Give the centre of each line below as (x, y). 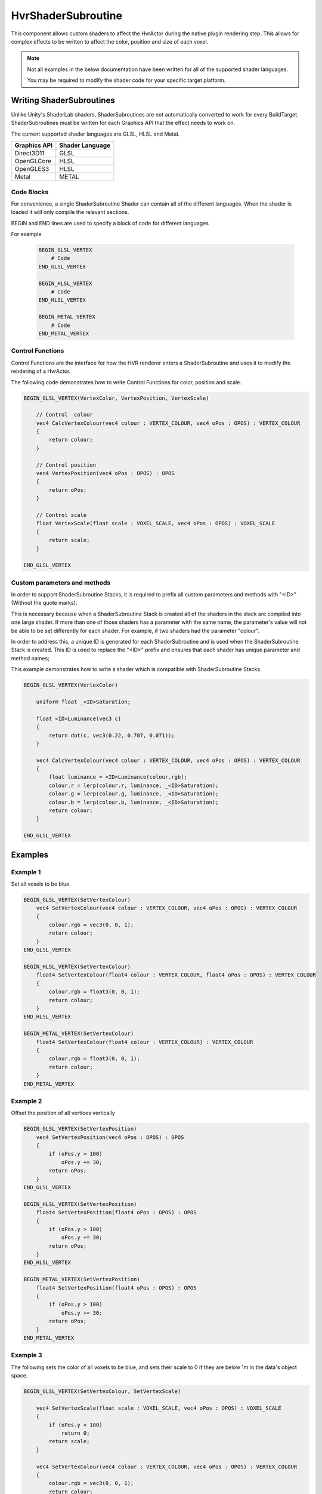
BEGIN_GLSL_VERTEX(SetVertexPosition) (80, 1129)
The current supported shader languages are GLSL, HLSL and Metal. (95, 134)
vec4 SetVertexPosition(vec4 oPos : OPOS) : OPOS (110, 1137)
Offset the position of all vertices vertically (63, 1113)
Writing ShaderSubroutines (63, 100)
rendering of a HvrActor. (41, 371)
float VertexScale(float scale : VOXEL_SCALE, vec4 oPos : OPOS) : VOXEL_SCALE (156, 523)
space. (19, 1376)
